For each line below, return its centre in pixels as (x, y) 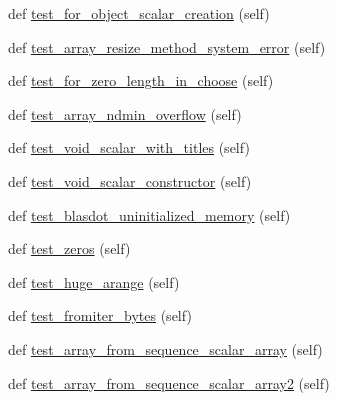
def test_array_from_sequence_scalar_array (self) (165, 348)
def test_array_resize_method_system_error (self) (167, 46)
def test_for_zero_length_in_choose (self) (141, 80)
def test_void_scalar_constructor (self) (130, 180)
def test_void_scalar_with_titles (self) (129, 147)
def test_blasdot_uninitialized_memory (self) (149, 214)
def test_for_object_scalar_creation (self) (139, 13)
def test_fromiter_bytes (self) (100, 315)
